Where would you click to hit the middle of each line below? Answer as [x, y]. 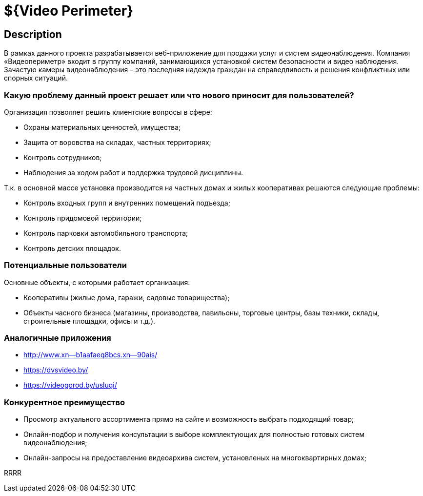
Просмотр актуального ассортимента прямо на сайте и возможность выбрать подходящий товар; [189, 419]
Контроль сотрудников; [63, 157]
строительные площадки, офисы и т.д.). [90, 321]
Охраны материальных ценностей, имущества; [102, 127]
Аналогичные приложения [58, 338]
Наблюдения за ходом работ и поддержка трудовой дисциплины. [133, 172]
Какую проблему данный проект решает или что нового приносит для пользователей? [179, 95]
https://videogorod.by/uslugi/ [70, 385]
